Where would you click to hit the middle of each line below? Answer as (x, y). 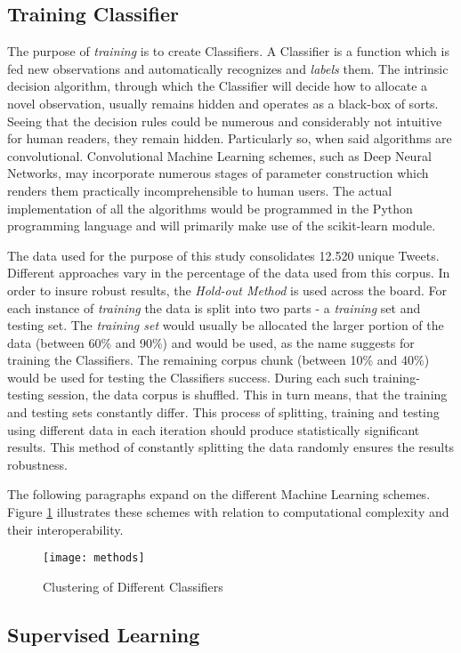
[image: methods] (94, 558)
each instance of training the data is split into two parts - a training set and (214, 307)
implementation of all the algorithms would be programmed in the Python (210, 208)
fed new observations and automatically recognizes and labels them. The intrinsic (228, 68)
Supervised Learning (104, 634)
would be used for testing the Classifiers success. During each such (188, 377)
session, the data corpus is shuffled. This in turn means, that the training (247, 395)
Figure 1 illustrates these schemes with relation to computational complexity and (228, 512)
